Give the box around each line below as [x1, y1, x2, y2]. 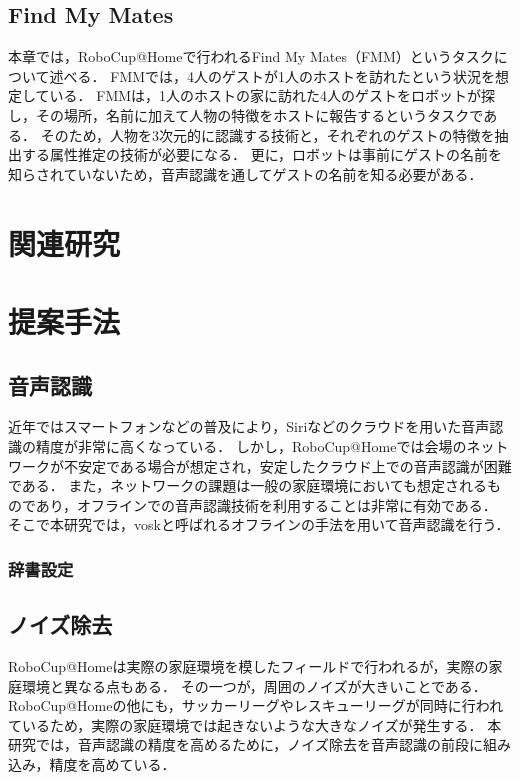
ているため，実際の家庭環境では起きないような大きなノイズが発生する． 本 [8, 714, 502, 735]
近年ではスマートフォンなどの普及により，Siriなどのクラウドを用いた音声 [8, 416, 490, 437]
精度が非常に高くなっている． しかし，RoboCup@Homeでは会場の [35, 435, 467, 456]
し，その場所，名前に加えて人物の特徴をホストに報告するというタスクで [8, 104, 484, 125]
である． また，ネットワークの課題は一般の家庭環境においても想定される [8, 475, 488, 496]
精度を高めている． [49, 753, 176, 774]
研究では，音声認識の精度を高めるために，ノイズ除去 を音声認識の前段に [8, 734, 483, 755]
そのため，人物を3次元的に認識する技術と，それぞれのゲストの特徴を [40, 124, 495, 145]
